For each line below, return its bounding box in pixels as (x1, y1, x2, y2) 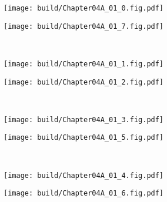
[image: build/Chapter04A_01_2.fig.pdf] (4, 78, 164, 86)
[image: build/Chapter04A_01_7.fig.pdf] (4, 22, 164, 31)
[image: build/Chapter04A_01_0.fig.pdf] (4, 4, 164, 12)
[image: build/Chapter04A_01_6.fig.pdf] (4, 189, 164, 198)
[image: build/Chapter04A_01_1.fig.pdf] (4, 59, 164, 68)
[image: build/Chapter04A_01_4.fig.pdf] (4, 171, 164, 180)
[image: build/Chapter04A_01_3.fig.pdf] (4, 115, 164, 124)
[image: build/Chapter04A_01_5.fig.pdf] (4, 133, 164, 142)
